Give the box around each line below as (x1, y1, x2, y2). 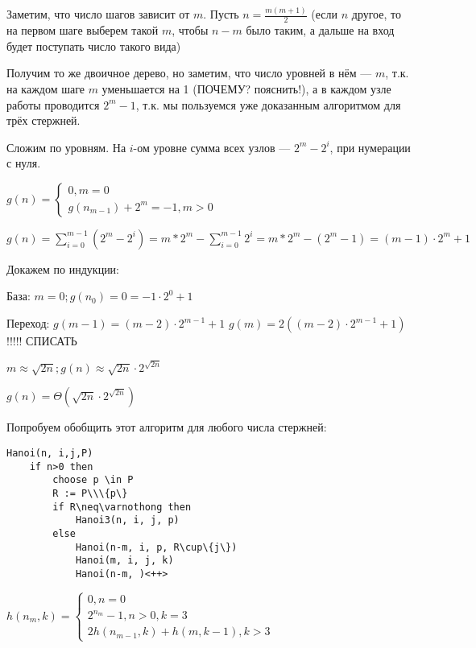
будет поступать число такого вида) (6, 37, 181, 54)
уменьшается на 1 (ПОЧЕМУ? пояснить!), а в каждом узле (101, 80, 391, 97)
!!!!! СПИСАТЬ (6, 332, 77, 349)
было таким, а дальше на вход (246, 22, 395, 39)
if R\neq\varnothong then (52, 501, 192, 513)
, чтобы (172, 22, 209, 39)
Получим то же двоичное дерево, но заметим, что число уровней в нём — (6, 64, 372, 81)
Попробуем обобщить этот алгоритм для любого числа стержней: (6, 419, 327, 435)
